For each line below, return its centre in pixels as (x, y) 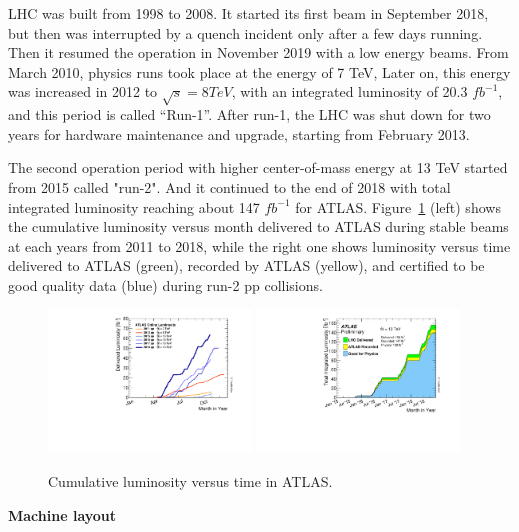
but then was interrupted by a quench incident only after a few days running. (245, 32)
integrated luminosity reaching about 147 (134, 206)
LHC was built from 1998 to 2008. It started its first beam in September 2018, (248, 13)
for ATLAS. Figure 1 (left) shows (398, 206)
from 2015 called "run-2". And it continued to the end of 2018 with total (229, 186)
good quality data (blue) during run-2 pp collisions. (165, 284)
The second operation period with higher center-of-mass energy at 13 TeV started (258, 167)
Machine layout (62, 514)
